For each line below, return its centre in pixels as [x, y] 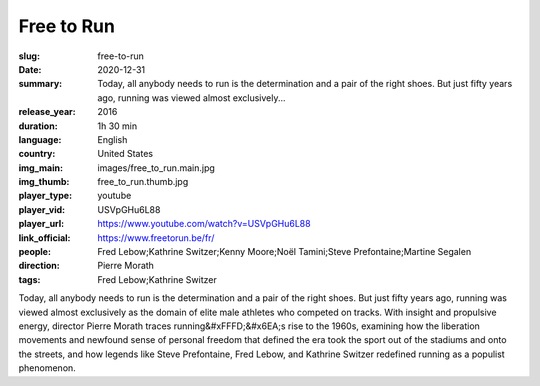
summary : [40, 84]
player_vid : [41, 209]
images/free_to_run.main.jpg [156, 167]
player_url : [41, 224]
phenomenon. [47, 368]
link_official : [44, 237]
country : [37, 154]
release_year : [47, 112]
